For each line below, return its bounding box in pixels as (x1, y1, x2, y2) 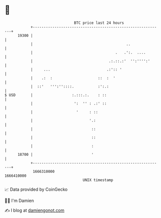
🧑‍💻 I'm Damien (4, 198, 34, 203)
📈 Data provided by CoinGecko (4, 186, 68, 192)
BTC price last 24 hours (74, 20, 124, 25)
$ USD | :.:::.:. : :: (4, 92, 107, 98)
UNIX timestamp (82, 177, 113, 183)
